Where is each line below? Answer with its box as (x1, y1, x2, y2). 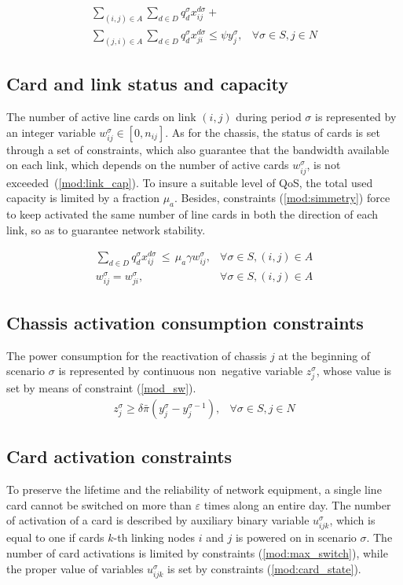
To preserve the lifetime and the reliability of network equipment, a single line (6, 481, 382, 498)
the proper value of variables (6, 560, 144, 576)
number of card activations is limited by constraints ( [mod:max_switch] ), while (6, 545, 388, 561)
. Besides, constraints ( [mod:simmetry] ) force (174, 189, 390, 206)
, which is (329, 512, 376, 528)
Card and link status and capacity (6, 72, 289, 96)
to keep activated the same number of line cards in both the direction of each (6, 206, 379, 223)
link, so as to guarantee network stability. (6, 221, 206, 237)
